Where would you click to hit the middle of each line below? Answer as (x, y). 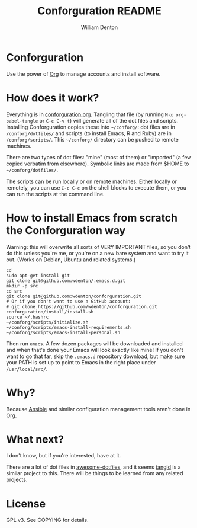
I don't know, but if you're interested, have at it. (64, 456)
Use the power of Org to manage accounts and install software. (83, 74)
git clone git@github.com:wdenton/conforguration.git (74, 296)
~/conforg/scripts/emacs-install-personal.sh (63, 332)
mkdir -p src (22, 286)
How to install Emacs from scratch (92, 218)
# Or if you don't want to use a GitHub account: (69, 301)
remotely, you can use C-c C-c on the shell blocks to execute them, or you (96, 187)
